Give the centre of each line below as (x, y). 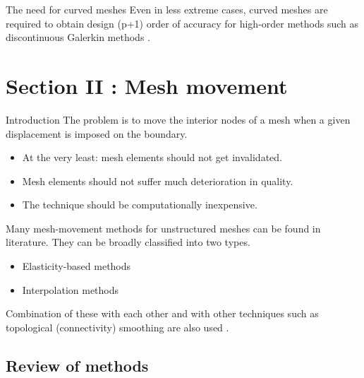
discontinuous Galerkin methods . (78, 37)
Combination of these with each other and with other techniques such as (162, 313)
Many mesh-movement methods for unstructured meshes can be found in (163, 228)
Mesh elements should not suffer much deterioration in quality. (158, 181)
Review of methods (77, 365)
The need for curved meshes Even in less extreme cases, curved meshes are (167, 9)
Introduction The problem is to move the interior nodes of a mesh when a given (178, 119)
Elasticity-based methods (77, 266)
